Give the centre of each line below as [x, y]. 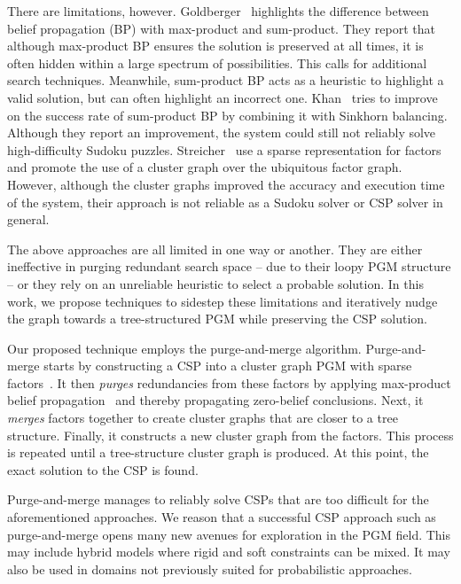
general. [28, 219]
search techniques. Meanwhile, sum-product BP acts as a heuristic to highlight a [226, 80]
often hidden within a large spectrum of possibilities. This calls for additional [217, 62]
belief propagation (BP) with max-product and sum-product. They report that [221, 28]
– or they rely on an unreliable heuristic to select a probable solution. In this [215, 283]
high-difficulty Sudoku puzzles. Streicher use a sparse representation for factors [224, 149]
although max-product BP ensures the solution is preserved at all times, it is [215, 46]
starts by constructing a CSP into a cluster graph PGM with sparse [228, 366]
